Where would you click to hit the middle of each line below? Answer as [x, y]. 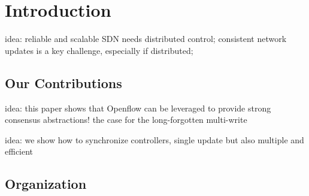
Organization [46, 184]
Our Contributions [63, 82]
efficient [19, 151]
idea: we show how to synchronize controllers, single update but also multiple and [154, 139]
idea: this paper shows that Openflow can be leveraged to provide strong [138, 108]
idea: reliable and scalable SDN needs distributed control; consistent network [146, 39]
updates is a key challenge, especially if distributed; [99, 50]
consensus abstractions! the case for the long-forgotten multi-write [126, 120]
